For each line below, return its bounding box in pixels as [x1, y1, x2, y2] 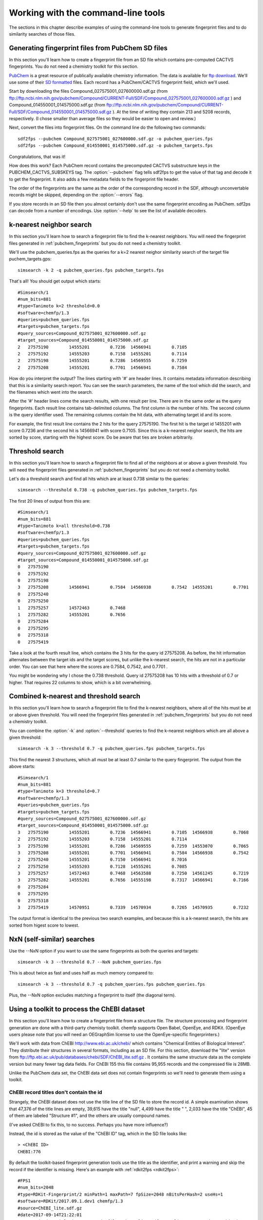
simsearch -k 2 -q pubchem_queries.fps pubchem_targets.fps [18, 267, 164, 273]
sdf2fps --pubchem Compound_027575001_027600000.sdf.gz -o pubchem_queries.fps [18, 136, 213, 142]
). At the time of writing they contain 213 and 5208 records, [112, 109, 231, 115]
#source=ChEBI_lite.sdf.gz [18, 1205, 82, 1211]
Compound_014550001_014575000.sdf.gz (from [9, 102, 106, 108]
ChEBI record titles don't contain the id [9, 1089, 102, 1096]
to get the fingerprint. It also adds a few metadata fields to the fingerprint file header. [9, 176, 180, 182]
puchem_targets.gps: [9, 256, 52, 262]
